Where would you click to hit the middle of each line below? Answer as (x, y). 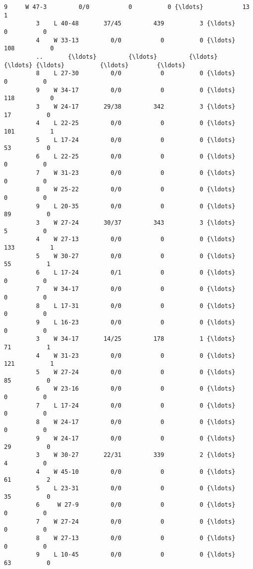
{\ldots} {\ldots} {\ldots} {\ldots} (95, 65)
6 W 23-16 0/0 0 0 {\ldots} (136, 389)
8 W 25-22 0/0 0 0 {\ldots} (136, 190)
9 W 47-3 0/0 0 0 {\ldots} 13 (127, 7)
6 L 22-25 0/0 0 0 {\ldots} (136, 156)
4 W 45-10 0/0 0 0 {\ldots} (136, 472)
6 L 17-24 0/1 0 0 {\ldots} (136, 273)
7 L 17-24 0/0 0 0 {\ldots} (136, 405)
